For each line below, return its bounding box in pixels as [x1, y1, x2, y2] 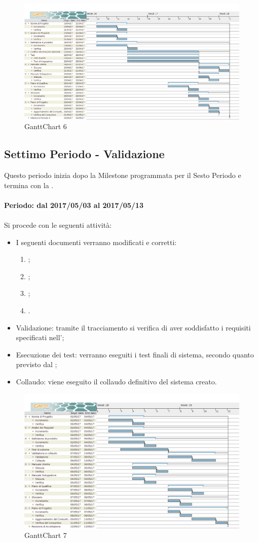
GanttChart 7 [24, 530, 67, 540]
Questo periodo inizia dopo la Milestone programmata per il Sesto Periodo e [4, 170, 241, 180]
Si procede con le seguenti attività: [4, 220, 112, 230]
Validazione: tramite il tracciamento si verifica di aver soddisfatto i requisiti [16, 322, 251, 333]
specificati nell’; [16, 332, 64, 343]
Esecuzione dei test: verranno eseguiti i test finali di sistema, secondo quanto [16, 349, 254, 359]
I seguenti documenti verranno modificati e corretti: [16, 236, 177, 247]
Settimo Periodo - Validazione [4, 146, 165, 162]
